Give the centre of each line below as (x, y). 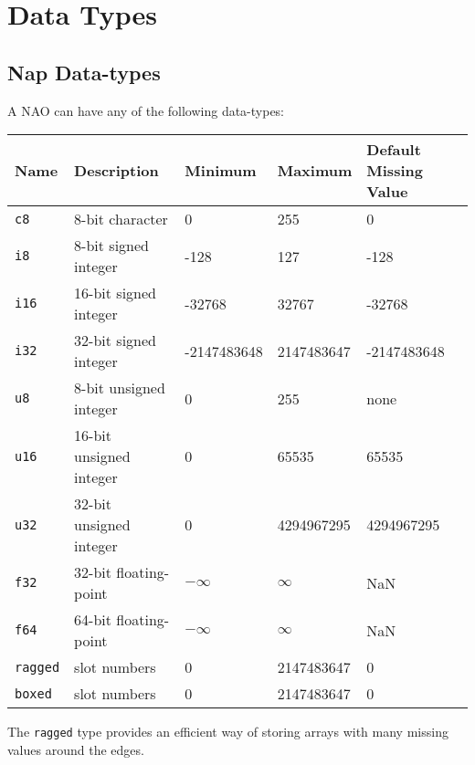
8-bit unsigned (120, 388)
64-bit (93, 620)
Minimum (221, 171)
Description (116, 171)
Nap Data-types (84, 72)
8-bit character (121, 219)
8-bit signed (111, 246)
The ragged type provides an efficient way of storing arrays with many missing (228, 732)
